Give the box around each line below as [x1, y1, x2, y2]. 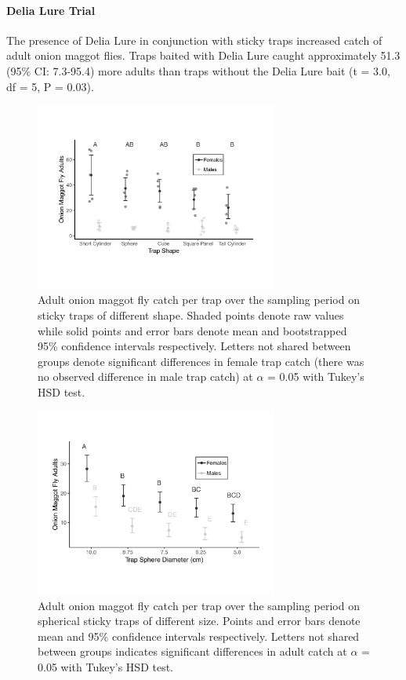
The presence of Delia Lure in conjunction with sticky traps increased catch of [6, 31, 382, 48]
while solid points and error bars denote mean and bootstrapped [38, 322, 347, 338]
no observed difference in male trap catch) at [38, 368, 253, 385]
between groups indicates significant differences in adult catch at [38, 643, 347, 660]
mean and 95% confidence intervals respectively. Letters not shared [38, 627, 360, 644]
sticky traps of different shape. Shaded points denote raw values [38, 306, 344, 323]
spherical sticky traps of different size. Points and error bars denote [38, 612, 361, 629]
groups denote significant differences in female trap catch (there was [38, 353, 364, 369]
